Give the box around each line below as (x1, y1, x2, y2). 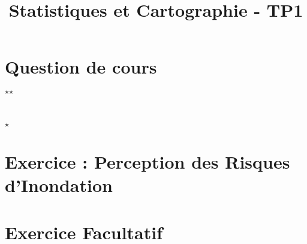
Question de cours (5, 54, 157, 79)
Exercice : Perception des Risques (5, 150, 290, 174)
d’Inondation (5, 173, 113, 197)
